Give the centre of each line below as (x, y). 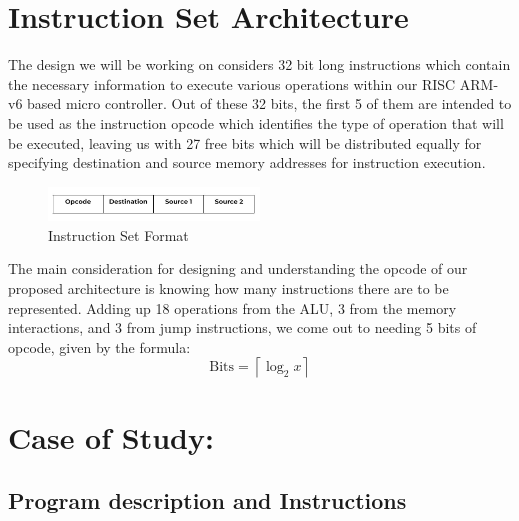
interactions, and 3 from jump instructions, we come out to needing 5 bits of (242, 327)
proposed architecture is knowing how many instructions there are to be (228, 288)
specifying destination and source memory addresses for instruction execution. (247, 162)
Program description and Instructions (207, 500)
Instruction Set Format (118, 234)
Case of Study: (111, 436)
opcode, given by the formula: (99, 346)
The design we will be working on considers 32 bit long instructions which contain (259, 64)
